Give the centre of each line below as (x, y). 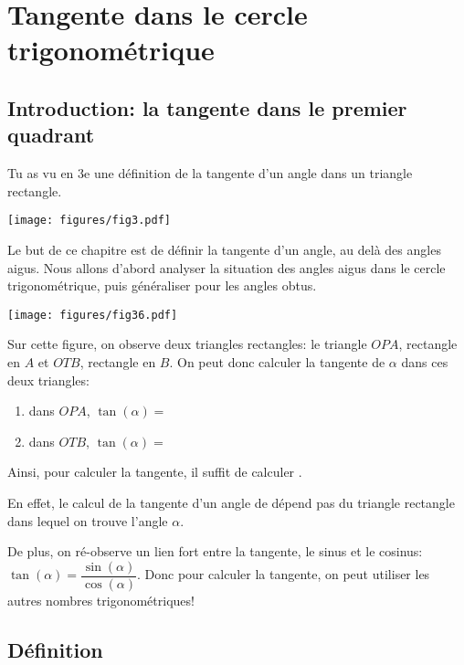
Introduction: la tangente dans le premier (207, 107)
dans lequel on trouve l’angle (88, 520)
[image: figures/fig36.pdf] (93, 315)
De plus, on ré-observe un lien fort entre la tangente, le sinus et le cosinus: (215, 551)
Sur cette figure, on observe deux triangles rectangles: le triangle (187, 344)
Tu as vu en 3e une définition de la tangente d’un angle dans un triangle (210, 173)
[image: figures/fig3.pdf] (89, 221)
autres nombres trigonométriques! (101, 600)
